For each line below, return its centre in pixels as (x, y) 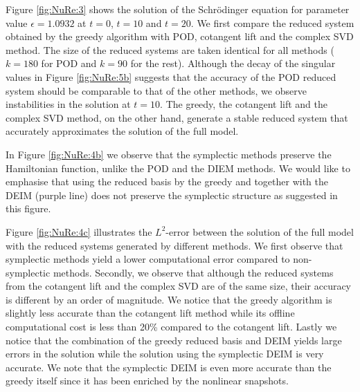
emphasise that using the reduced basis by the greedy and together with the (167, 181)
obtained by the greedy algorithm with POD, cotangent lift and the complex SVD (180, 36)
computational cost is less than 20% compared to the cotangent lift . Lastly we (171, 327)
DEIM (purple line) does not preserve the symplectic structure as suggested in (172, 195)
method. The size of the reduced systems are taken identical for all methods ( (170, 49)
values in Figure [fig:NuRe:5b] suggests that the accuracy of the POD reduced (171, 76)
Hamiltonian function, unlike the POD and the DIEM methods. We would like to (178, 168)
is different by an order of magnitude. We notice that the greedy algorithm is (169, 299)
